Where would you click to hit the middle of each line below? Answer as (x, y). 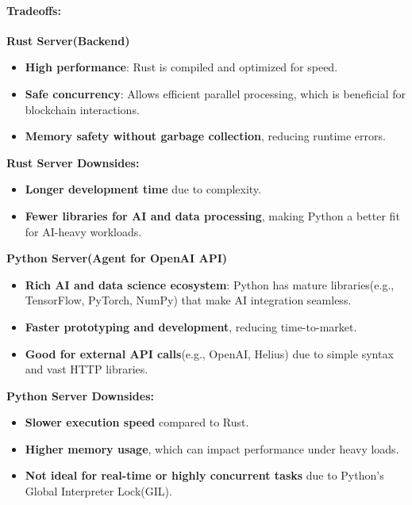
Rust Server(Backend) (68, 40)
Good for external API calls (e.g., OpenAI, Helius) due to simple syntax (209, 353)
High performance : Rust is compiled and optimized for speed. (181, 67)
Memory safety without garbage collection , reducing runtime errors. (205, 136)
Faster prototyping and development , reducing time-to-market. (191, 326)
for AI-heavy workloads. (83, 231)
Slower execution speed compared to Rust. (137, 422)
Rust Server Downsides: (73, 162)
